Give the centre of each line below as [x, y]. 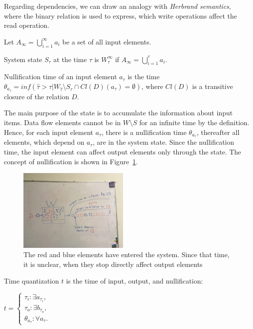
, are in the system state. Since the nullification [163, 142]
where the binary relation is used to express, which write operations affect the [120, 15]
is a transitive [212, 86]
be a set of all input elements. [107, 41]
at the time [70, 59]
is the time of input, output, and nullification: [135, 280]
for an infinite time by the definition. [194, 122]
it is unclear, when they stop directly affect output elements [113, 264]
